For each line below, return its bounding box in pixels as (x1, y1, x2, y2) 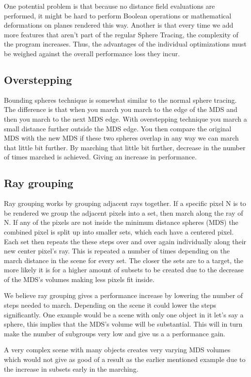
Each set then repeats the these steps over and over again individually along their (4, 236, 247, 246)
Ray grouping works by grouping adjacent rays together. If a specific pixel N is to (4, 198, 246, 208)
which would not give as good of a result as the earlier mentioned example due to (4, 354, 246, 364)
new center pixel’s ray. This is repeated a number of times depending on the (4, 246, 230, 256)
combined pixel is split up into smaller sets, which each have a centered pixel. (4, 226, 234, 236)
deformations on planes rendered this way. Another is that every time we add (4, 20, 234, 30)
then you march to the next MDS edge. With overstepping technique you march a (4, 113, 247, 124)
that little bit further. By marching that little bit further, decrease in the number (4, 142, 246, 152)
